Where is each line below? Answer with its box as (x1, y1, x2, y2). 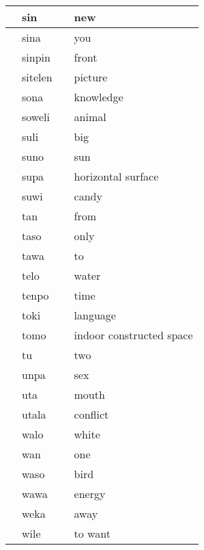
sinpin (22, 49, 50, 65)
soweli (22, 109, 50, 125)
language (74, 307, 116, 323)
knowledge (74, 89, 123, 105)
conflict (74, 406, 109, 422)
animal (74, 109, 106, 125)
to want (74, 525, 111, 541)
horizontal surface (74, 168, 159, 184)
